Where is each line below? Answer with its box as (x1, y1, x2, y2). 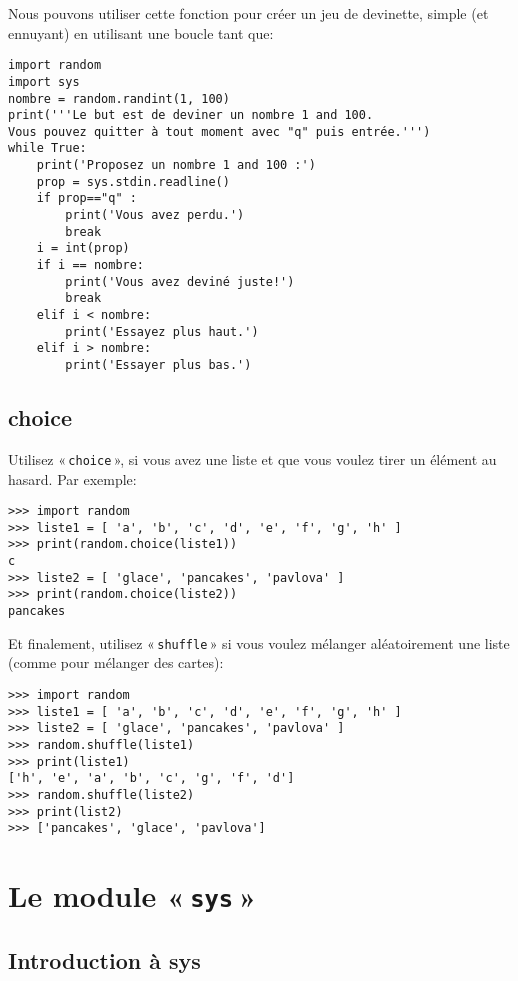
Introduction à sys (8, 944, 201, 975)
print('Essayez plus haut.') (65, 324, 259, 339)
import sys (8, 74, 80, 89)
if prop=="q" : (36, 191, 137, 206)
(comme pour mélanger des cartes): (8, 652, 224, 673)
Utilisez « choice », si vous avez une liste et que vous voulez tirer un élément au (8, 448, 497, 469)
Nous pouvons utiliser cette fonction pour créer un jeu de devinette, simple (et (8, 3, 489, 23)
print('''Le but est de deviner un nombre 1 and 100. (8, 108, 374, 123)
